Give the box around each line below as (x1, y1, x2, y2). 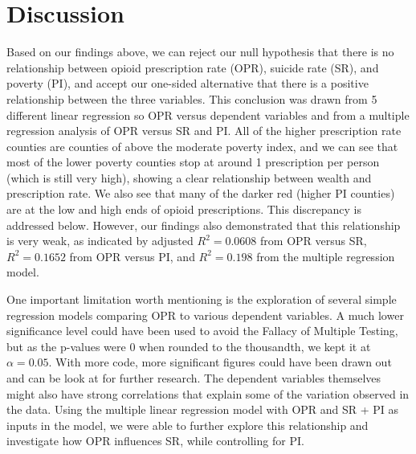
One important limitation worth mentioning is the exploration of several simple (6, 291, 397, 308)
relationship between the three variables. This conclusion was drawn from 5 (6, 90, 377, 107)
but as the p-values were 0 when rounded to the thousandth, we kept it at (6, 337, 371, 354)
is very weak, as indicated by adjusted (6, 232, 194, 249)
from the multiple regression (256, 247, 395, 264)
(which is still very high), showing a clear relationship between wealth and (6, 169, 372, 186)
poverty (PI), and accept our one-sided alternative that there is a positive (6, 75, 369, 92)
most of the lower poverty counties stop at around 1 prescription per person (6, 153, 380, 170)
